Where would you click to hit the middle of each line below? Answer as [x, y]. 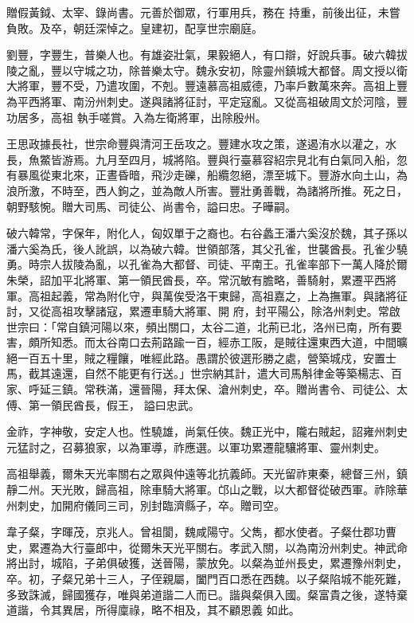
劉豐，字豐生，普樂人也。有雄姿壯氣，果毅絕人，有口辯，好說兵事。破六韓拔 [207, 55]
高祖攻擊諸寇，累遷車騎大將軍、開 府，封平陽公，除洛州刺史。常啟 [225, 311]
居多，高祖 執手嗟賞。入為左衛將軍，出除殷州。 [142, 117]
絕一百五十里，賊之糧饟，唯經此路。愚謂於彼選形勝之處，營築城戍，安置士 [201, 357]
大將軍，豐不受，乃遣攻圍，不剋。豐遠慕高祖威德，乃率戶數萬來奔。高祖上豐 [207, 86]
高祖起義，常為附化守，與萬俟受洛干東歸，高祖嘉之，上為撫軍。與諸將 [212, 295]
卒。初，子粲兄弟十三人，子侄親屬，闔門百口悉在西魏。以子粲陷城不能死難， [207, 578]
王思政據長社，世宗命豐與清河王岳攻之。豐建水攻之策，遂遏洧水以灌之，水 [201, 144]
